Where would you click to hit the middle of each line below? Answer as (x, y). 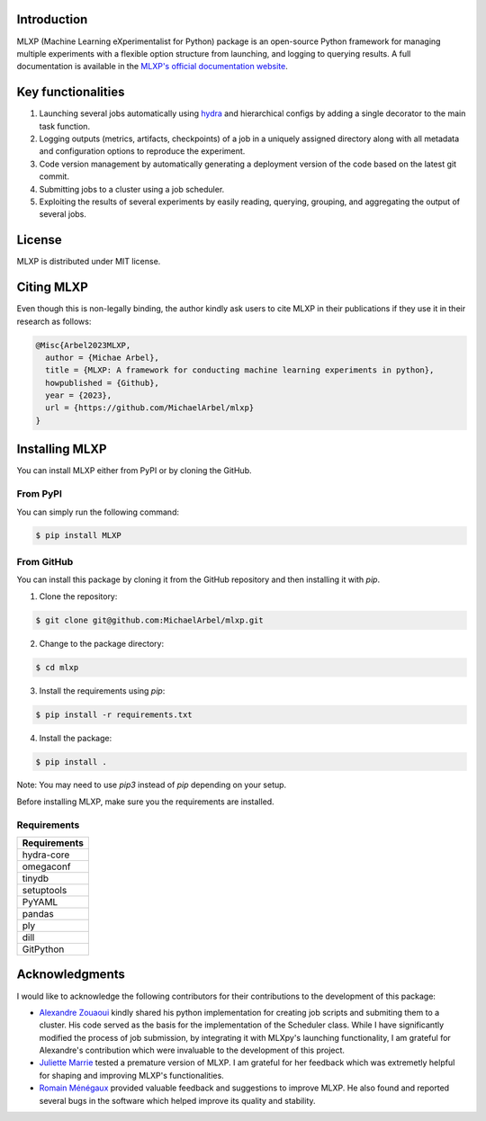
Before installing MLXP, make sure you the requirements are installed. (145, 802)
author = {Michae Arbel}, (102, 357)
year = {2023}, (79, 395)
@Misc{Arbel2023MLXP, (83, 345)
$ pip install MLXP (78, 536)
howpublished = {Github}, (102, 383)
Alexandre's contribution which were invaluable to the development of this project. (192, 1050)
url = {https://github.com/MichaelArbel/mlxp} (150, 408)
